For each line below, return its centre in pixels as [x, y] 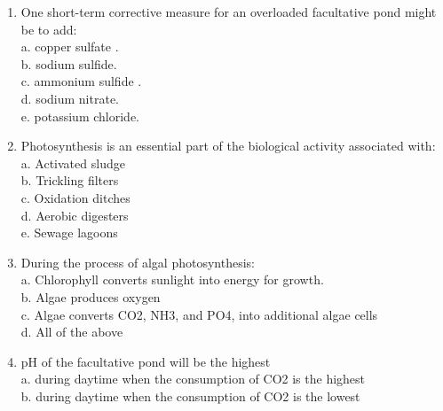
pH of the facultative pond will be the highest [146, 361]
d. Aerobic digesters [75, 215]
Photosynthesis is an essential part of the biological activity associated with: [228, 146]
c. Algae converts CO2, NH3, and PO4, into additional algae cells [199, 314]
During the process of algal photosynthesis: [138, 262]
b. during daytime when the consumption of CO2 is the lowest [190, 395]
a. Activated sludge [73, 163]
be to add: [49, 29]
